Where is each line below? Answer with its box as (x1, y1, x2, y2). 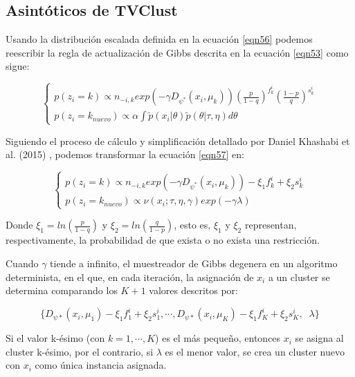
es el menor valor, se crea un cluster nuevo (165, 344, 345, 358)
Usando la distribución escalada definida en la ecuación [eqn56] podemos (6, 32, 313, 46)
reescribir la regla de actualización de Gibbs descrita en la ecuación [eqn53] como (6, 45, 349, 59)
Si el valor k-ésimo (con (6, 331, 105, 345)
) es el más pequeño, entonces (155, 331, 281, 345)
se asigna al (295, 331, 344, 345)
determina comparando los (6, 283, 118, 298)
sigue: (6, 59, 30, 73)
